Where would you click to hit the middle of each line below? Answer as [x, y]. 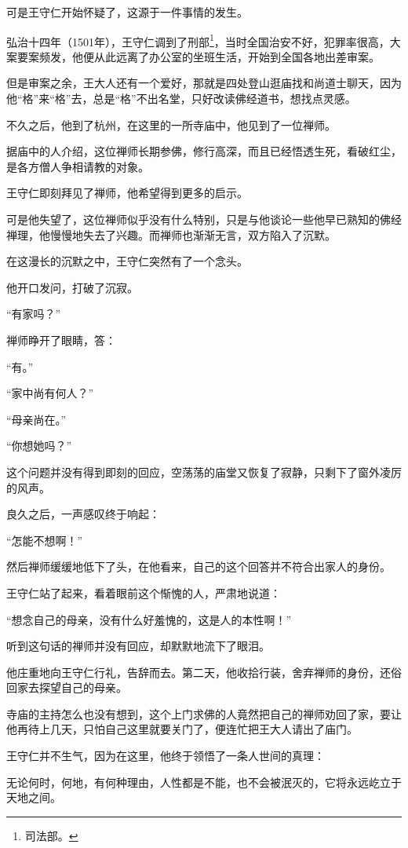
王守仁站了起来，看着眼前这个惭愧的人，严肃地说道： [144, 592]
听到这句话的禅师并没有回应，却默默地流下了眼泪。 [138, 646]
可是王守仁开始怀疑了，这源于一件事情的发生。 [127, 12]
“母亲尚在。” [36, 419]
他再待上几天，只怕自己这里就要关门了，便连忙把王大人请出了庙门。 [182, 729]
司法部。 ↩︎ [51, 835]
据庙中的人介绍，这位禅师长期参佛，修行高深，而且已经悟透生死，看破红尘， [204, 151]
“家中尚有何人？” [50, 393]
